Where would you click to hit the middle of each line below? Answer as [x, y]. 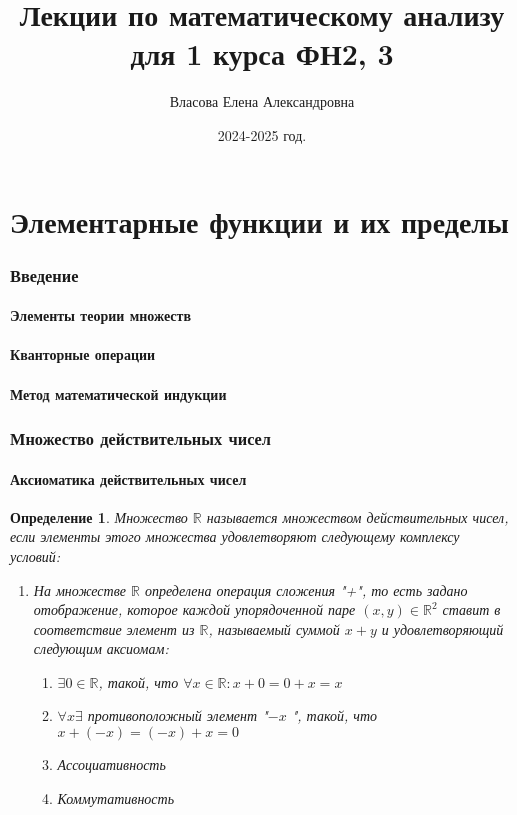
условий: [35, 555]
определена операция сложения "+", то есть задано [306, 589]
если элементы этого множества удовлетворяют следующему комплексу [235, 536]
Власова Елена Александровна [262, 101]
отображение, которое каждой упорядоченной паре [194, 609]
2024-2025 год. [262, 134]
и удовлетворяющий [442, 628]
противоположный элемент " [177, 715]
